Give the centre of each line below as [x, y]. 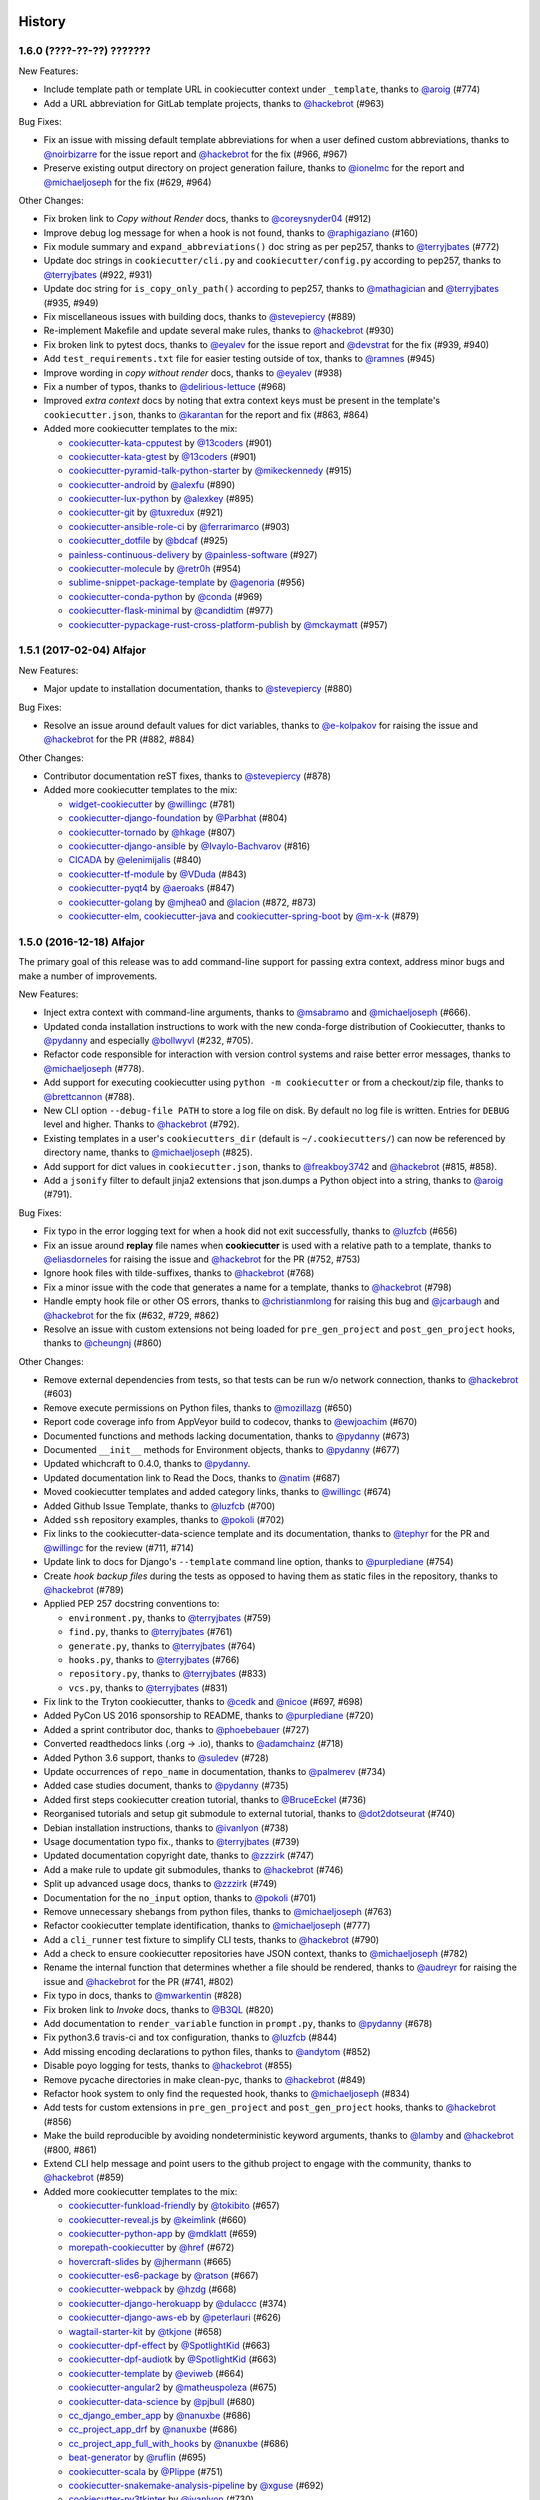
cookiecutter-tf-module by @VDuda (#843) [157, 874]
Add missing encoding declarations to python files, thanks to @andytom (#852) [207, 2051]
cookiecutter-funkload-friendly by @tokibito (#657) [174, 2206]
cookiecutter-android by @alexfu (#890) [151, 484]
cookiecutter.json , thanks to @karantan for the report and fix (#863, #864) [206, 414]
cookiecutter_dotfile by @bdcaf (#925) [148, 541]
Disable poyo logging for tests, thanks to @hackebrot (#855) [168, 2066]
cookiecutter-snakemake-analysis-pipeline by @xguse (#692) [196, 2485]
